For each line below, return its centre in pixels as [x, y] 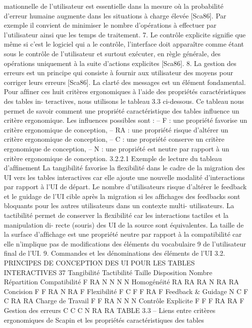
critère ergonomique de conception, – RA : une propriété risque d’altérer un [116, 129]
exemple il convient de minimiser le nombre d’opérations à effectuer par [110, 25]
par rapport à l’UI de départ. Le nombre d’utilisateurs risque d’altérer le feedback [125, 187]
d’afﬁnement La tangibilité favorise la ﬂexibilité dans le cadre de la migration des [125, 168]
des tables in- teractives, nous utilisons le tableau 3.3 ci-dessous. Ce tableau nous [124, 101]
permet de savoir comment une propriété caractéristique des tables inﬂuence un [122, 110]
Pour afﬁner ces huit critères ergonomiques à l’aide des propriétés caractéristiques [125, 91]
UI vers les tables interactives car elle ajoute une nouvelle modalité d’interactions [125, 177]
